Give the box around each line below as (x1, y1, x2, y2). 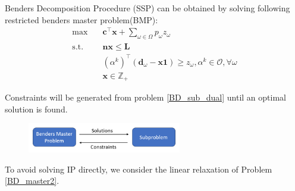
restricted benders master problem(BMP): (5, 13, 158, 26)
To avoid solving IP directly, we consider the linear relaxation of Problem (5, 162, 272, 175)
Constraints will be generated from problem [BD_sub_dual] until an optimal (5, 91, 286, 104)
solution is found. (5, 102, 68, 115)
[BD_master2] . (5, 174, 59, 187)
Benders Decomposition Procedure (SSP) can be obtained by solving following (5, 2, 290, 14)
